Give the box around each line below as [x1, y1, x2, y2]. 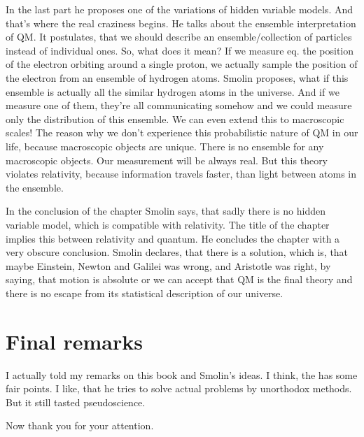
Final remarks [6, 327, 143, 355]
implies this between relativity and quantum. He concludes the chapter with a [6, 231, 340, 245]
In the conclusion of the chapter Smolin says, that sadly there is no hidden [6, 203, 326, 218]
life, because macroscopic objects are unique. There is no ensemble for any [6, 138, 324, 153]
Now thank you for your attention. [6, 418, 154, 433]
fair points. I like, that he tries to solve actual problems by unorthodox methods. [6, 381, 352, 396]
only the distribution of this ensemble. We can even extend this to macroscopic [6, 111, 344, 126]
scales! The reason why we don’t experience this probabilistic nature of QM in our [6, 125, 358, 140]
